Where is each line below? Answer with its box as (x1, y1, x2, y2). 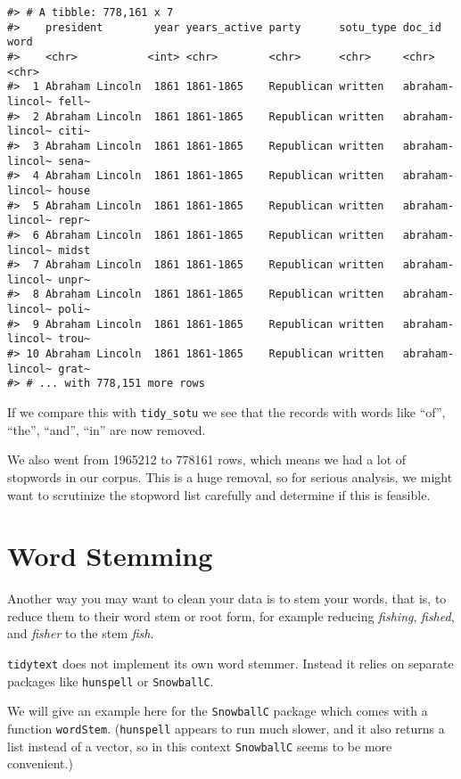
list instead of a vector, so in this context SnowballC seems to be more (7, 736, 392, 755)
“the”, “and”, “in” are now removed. (7, 420, 206, 439)
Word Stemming (7, 537, 213, 574)
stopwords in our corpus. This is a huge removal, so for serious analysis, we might (7, 467, 453, 486)
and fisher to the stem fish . (7, 624, 154, 643)
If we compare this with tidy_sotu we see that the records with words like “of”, (7, 403, 446, 422)
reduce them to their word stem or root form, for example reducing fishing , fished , (7, 606, 455, 625)
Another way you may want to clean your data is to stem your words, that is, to (7, 589, 447, 608)
